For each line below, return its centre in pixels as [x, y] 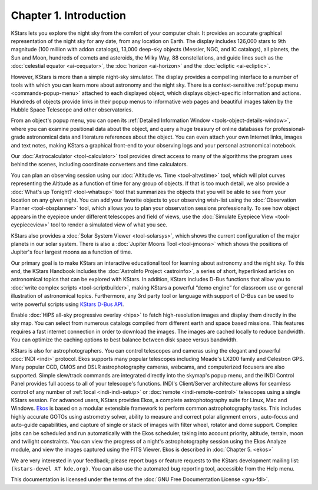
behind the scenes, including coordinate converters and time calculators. [100, 165]
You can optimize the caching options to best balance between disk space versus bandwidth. [124, 340]
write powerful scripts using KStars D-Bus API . [67, 304]
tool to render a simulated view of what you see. [109, 225]
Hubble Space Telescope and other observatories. [72, 110]
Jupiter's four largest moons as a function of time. [72, 252]
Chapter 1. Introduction [69, 15]
